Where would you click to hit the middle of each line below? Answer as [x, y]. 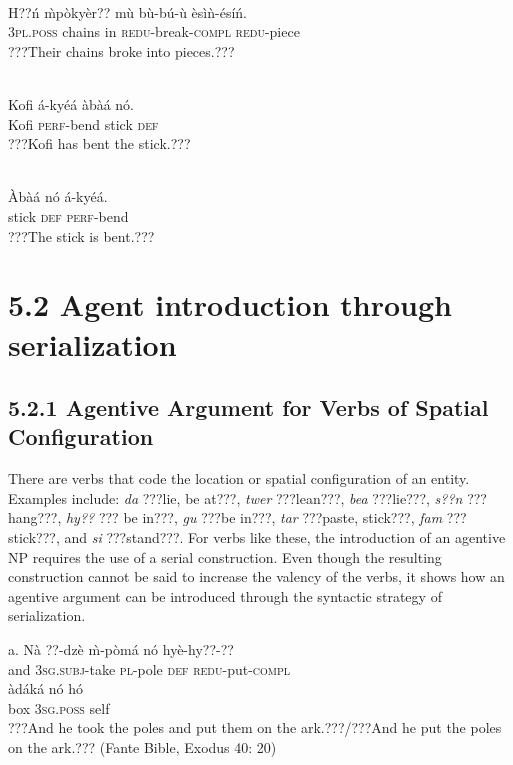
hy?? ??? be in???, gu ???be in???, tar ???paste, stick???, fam [254, 517]
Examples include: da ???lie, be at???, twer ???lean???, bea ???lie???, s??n [235, 497]
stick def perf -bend [68, 215]
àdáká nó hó [46, 688]
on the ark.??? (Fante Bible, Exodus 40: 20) [142, 747]
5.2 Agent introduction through [230, 304]
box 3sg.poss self [59, 707]
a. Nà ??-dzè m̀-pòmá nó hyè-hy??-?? [121, 649]
